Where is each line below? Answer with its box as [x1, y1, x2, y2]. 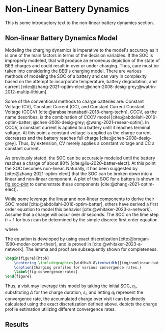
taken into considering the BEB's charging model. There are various [5, 68, 142, 74]
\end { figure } [5, 274, 32, 279]
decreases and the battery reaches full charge [5, 135, 99, 141]
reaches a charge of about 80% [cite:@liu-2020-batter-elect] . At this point [5, 160, 156, 166]
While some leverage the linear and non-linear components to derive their [5, 196, 155, 202]
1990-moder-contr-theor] [5, 241, 57, 247]
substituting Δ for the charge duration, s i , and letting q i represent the [5, 289, 143, 296]
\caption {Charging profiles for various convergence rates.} [14, 265, 141, 270]
